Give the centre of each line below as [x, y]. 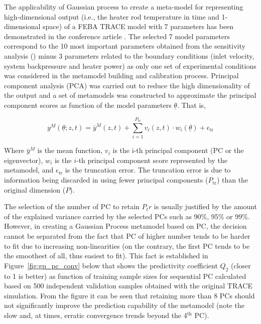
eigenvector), [24, 160]
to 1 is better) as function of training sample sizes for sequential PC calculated [125, 276]
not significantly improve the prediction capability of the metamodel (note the [124, 305]
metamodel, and [29, 170]
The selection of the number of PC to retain [72, 206]
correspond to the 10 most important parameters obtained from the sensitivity [125, 46]
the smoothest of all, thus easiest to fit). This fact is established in [106, 256]
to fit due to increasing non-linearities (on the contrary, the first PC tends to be [127, 246]
